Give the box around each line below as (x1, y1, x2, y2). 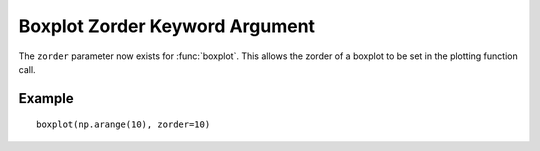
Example (18, 90, 74, 107)
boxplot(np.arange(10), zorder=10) (36, 119, 211, 130)
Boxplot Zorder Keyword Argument (18, 15, 315, 37)
